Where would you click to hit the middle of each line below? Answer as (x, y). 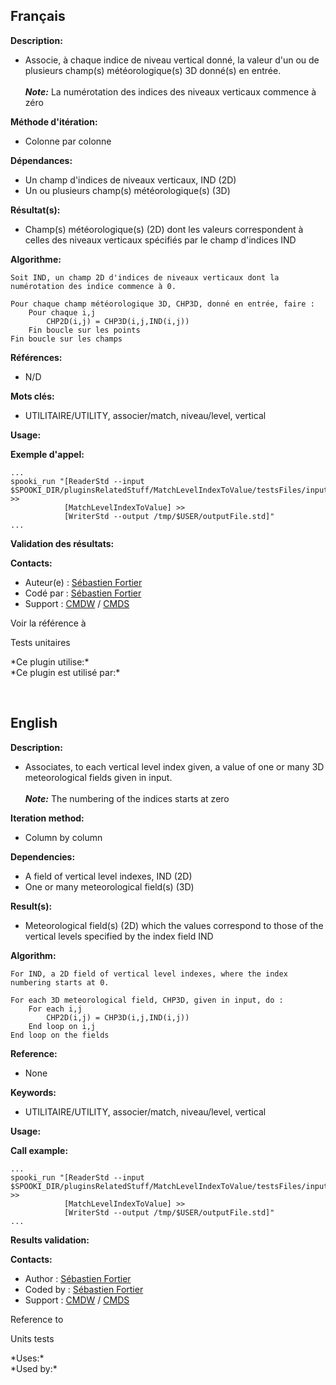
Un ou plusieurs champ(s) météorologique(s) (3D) (127, 190)
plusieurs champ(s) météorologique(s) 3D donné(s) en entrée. (153, 70)
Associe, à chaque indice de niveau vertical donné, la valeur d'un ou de (172, 60)
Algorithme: (36, 259)
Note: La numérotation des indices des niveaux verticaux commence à (170, 91)
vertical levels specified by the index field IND (119, 936)
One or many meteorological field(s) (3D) (109, 886)
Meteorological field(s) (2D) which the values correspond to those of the (174, 925)
